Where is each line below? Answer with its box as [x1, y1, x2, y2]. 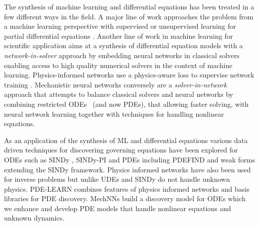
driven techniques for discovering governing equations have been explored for [4, 145, 238, 155]
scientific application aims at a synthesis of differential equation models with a [4, 40, 243, 51]
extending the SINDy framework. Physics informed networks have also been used [4, 164, 251, 174]
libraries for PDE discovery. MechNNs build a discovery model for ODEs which [4, 193, 246, 204]
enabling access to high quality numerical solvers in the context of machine [4, 60, 233, 70]
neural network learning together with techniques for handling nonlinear [4, 108, 224, 119]
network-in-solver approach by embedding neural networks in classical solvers [4, 50, 240, 60]
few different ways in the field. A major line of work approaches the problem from [4, 11, 254, 21]
